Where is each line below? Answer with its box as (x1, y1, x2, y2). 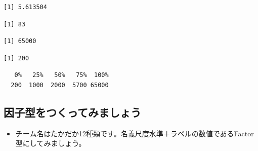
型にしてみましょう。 (15, 138, 86, 148)
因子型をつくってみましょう (4, 104, 141, 120)
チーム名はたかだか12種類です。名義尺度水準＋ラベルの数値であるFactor (15, 128, 254, 138)
